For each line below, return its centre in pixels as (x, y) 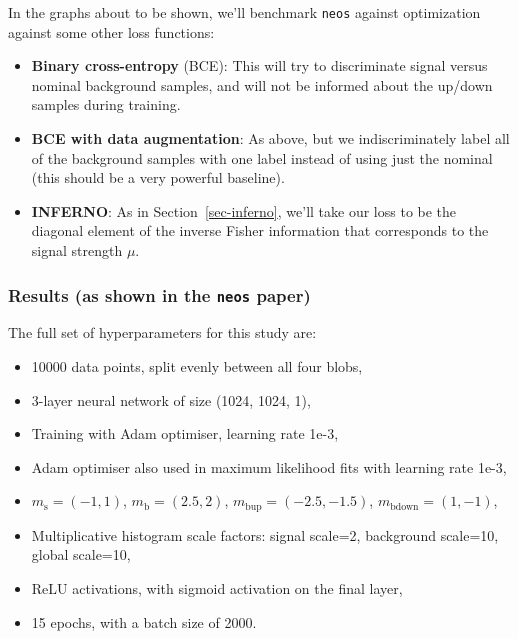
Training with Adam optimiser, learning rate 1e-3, (185, 433)
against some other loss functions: (111, 31)
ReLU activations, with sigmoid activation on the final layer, (217, 587)
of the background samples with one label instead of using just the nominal (262, 157)
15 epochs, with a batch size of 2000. (144, 621)
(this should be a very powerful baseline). (158, 177)
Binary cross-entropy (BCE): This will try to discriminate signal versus (259, 65)
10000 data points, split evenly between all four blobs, (197, 365)
